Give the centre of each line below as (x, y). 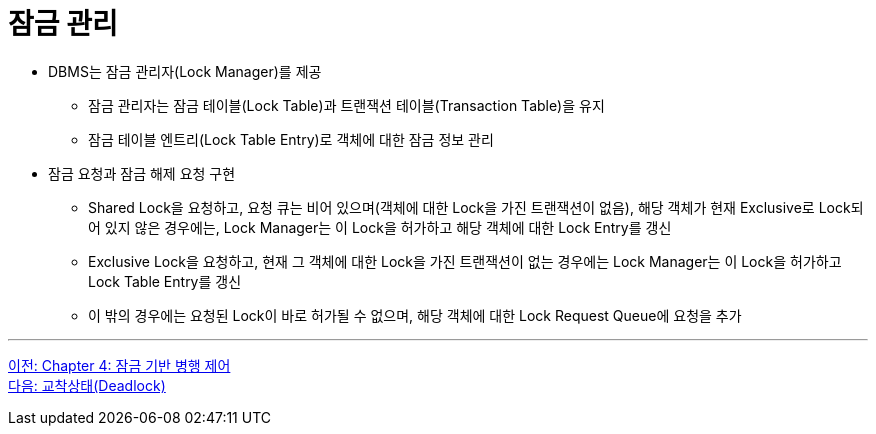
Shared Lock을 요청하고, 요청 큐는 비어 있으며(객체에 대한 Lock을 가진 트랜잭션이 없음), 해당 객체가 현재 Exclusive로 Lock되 (476, 207)
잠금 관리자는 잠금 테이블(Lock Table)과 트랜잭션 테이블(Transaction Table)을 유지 (346, 105)
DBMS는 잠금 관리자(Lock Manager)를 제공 (185, 71)
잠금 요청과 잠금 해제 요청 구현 (142, 173)
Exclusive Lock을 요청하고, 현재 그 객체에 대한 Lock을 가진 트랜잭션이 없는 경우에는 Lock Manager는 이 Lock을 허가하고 (465, 261)
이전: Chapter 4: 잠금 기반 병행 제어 (119, 365)
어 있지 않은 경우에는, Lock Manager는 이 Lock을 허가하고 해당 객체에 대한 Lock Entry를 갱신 (380, 227)
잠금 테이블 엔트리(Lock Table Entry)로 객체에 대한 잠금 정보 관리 (291, 139)
